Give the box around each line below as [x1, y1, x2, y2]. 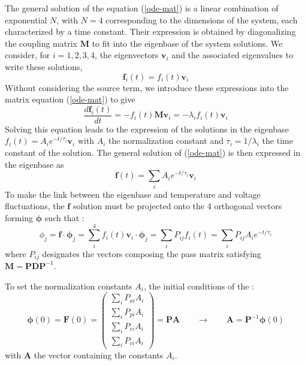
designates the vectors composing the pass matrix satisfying [42, 247, 261, 260]
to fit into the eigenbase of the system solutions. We [92, 37, 283, 49]
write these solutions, [5, 60, 83, 73]
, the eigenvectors [95, 49, 159, 61]
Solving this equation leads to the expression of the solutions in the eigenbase [5, 122, 289, 135]
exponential [5, 13, 47, 26]
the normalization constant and [108, 134, 224, 147]
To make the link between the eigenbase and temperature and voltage [5, 188, 261, 200]
